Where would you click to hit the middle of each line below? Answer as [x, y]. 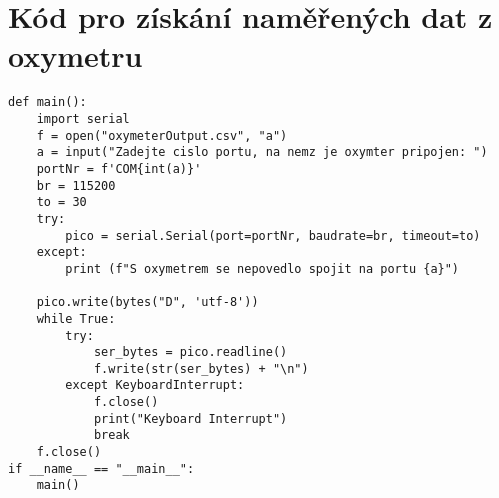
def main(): [47, 102]
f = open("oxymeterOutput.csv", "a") [162, 135]
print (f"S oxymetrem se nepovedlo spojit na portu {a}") [262, 268]
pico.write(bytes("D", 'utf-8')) [147, 302]
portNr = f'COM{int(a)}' [119, 168]
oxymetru [75, 55]
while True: [76, 318]
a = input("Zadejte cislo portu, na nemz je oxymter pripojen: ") [262, 152]
